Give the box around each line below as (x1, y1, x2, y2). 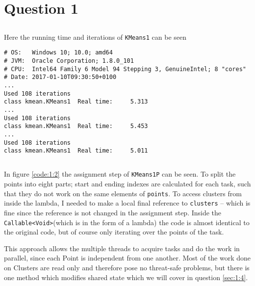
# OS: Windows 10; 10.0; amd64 (4, 49, 113, 56)
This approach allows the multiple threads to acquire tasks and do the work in (4, 243, 240, 253)
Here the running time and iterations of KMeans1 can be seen (4, 31, 187, 42)
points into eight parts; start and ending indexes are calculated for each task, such (4, 179, 251, 188)
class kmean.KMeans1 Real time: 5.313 (4, 98, 148, 105)
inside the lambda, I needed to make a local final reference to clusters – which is (4, 198, 251, 208)
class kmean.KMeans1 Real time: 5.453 (4, 123, 148, 130)
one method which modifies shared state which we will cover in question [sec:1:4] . (4, 272, 248, 282)
